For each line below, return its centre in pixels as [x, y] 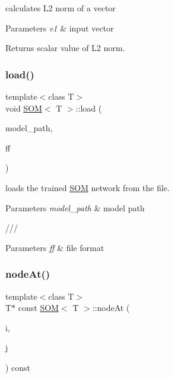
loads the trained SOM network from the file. [88, 187]
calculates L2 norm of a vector [61, 8]
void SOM [24, 108]
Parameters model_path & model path [75, 207]
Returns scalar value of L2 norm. [65, 48]
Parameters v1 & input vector [60, 28]
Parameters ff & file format [55, 247]
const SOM [38, 308]
